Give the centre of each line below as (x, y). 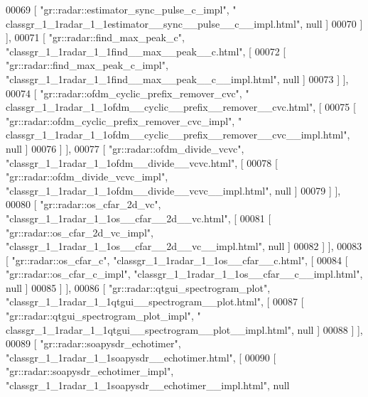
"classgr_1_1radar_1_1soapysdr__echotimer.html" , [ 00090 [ (141, 357)
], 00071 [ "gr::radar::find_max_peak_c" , (95, 37)
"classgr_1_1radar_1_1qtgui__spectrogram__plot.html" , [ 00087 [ (155, 301)
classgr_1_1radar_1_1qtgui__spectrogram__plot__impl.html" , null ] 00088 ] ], (184, 329)
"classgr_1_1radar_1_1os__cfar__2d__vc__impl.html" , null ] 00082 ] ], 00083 (184, 246)
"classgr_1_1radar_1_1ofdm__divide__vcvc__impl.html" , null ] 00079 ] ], (173, 190)
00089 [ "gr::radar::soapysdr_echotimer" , (93, 343)
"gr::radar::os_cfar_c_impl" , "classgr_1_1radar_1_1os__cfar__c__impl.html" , (184, 274)
